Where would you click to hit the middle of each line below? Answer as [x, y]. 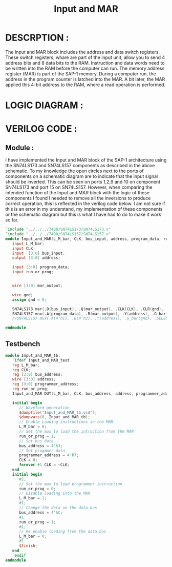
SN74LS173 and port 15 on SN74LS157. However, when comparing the [79, 187]
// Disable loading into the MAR [55, 493]
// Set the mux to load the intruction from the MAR [76, 432]
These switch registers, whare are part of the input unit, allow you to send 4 [85, 57]
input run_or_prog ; [33, 272]
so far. [12, 220]
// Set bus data [36, 441]
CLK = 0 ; [28, 460]
